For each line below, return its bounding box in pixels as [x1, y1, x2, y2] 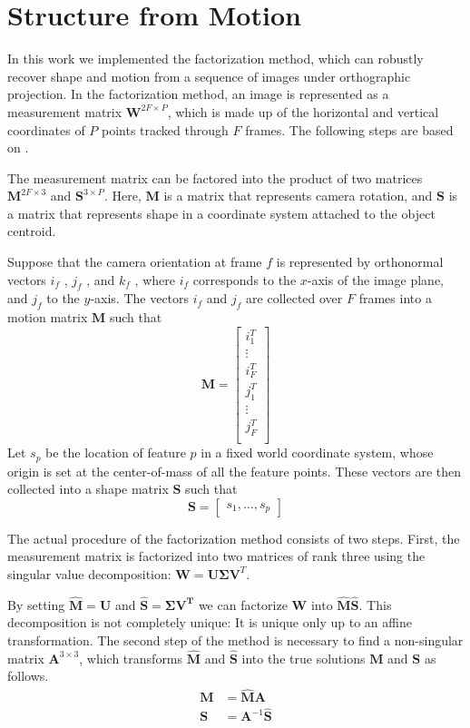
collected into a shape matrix [7, 479, 169, 498]
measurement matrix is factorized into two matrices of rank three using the [7, 546, 426, 566]
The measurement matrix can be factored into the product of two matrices [7, 168, 423, 187]
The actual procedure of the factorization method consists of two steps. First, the [7, 528, 460, 547]
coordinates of [7, 120, 85, 139]
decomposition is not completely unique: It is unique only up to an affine [7, 613, 412, 632]
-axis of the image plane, [307, 270, 444, 289]
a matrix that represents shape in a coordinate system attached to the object [7, 203, 436, 222]
